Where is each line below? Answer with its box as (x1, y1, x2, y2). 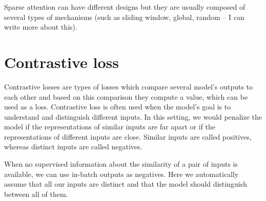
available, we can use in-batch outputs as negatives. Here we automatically (4, 168, 239, 179)
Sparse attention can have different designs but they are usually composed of (4, 2, 245, 12)
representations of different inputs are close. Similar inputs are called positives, (4, 131, 252, 142)
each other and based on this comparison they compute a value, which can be (4, 91, 248, 102)
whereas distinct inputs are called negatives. (4, 141, 142, 152)
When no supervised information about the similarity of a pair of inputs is (4, 159, 238, 169)
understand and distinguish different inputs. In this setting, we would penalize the (4, 111, 262, 122)
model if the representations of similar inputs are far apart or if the (4, 121, 216, 132)
